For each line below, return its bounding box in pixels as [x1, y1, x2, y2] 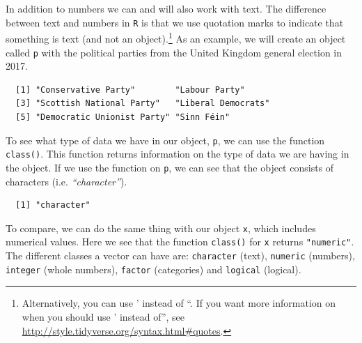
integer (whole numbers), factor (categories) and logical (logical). [6, 261, 301, 276]
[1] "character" [15, 200, 90, 211]
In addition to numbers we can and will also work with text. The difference [6, 1, 326, 15]
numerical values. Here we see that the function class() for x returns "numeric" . [6, 234, 354, 249]
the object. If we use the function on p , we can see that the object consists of [6, 160, 334, 174]
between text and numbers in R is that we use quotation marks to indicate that [6, 15, 344, 29]
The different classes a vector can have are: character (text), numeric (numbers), [6, 248, 355, 262]
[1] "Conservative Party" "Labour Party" [15, 84, 245, 95]
